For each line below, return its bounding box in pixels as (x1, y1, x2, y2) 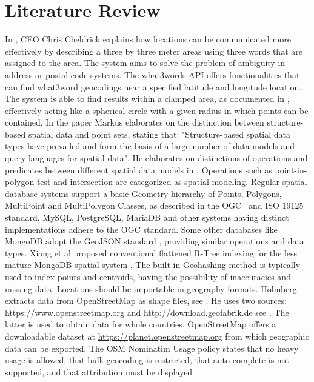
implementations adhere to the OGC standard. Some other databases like (5, 223, 278, 235)
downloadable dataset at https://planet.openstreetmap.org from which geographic (5, 329, 309, 342)
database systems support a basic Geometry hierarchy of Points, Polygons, (5, 187, 282, 199)
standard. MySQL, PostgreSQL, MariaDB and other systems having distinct (5, 211, 289, 224)
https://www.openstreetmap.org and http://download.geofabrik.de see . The (5, 306, 289, 318)
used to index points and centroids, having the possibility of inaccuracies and (5, 270, 291, 283)
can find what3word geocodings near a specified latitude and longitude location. (5, 80, 302, 93)
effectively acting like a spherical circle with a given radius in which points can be (5, 104, 309, 116)
